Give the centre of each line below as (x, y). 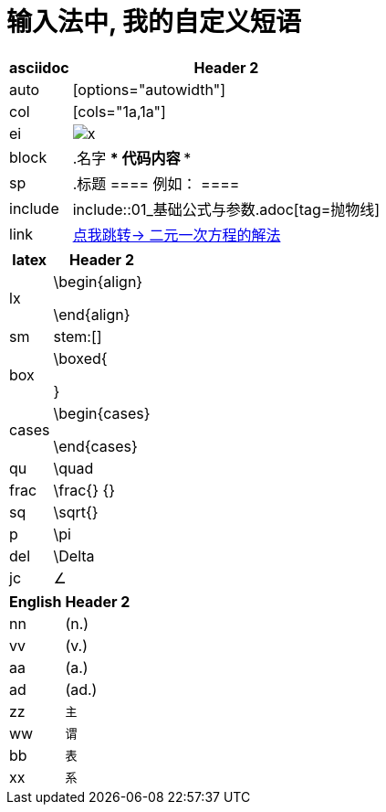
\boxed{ (80, 358)
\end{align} (92, 314)
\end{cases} (95, 446)
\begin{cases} (102, 413)
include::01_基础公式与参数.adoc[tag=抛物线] (226, 209)
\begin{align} (98, 281)
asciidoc (39, 67)
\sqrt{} (76, 512)
